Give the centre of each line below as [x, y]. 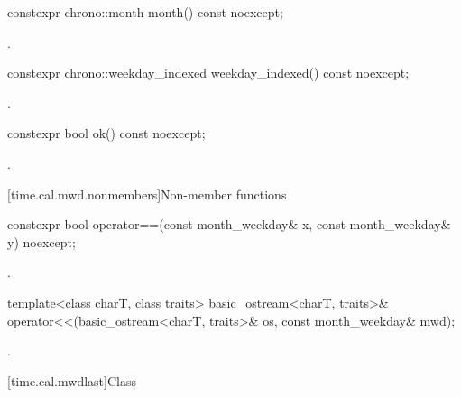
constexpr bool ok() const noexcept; [106, 133]
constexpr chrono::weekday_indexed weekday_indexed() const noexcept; [208, 73]
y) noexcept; [41, 241]
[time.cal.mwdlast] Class [72, 380]
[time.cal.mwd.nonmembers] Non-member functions [147, 194]
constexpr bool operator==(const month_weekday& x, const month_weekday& [229, 224]
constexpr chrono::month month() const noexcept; [145, 12]
